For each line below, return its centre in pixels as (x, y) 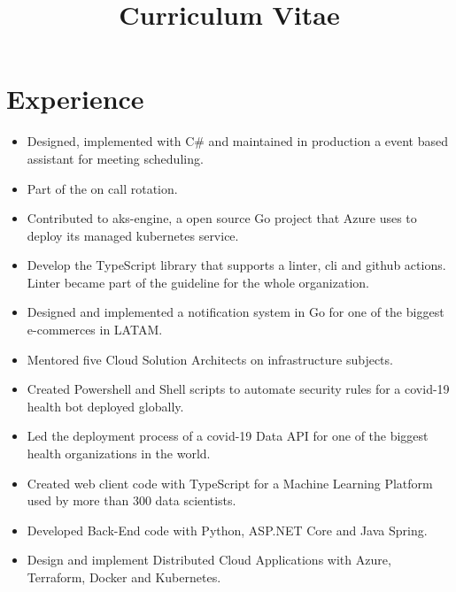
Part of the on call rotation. (102, 188)
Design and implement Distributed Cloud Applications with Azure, (209, 560)
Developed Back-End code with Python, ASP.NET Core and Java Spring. (227, 530)
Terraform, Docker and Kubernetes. (124, 577)
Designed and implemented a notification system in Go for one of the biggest (236, 312)
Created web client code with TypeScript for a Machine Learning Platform (230, 483)
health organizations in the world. (119, 454)
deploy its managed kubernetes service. (133, 235)
